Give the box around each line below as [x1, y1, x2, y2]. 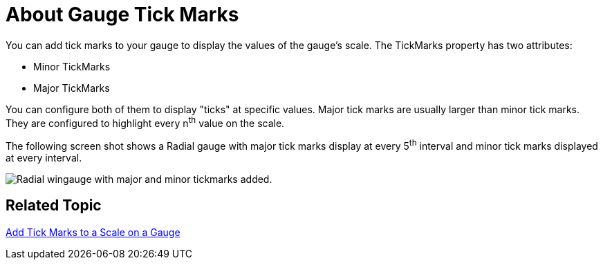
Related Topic [6, 197, 102, 215]
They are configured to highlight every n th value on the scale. [6, 115, 285, 129]
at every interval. [6, 152, 82, 164]
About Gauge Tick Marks [6, 3, 239, 26]
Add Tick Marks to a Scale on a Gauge [6, 226, 180, 238]
